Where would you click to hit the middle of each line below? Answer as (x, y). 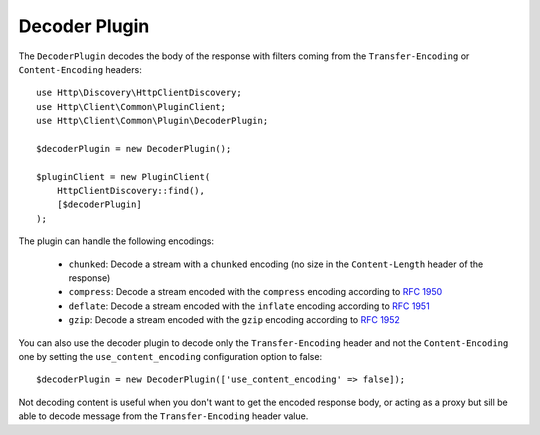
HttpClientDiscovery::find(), (130, 191)
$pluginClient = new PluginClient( (123, 176)
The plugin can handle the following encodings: (116, 241)
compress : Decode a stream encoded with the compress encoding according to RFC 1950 (255, 292)
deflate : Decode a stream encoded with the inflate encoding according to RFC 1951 (249, 306)
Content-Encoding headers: (80, 69)
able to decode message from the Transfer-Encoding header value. (163, 416)
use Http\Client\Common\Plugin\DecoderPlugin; (152, 121)
